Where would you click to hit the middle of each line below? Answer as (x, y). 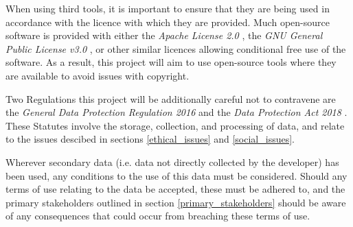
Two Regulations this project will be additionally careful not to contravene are (171, 98)
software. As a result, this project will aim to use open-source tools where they (171, 62)
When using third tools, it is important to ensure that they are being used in (168, 8)
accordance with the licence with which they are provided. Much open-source (168, 22)
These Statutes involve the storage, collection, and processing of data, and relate (175, 125)
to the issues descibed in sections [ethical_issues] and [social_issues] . (150, 139)
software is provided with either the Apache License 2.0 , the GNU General (164, 35)
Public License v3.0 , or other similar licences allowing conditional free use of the (176, 48)
